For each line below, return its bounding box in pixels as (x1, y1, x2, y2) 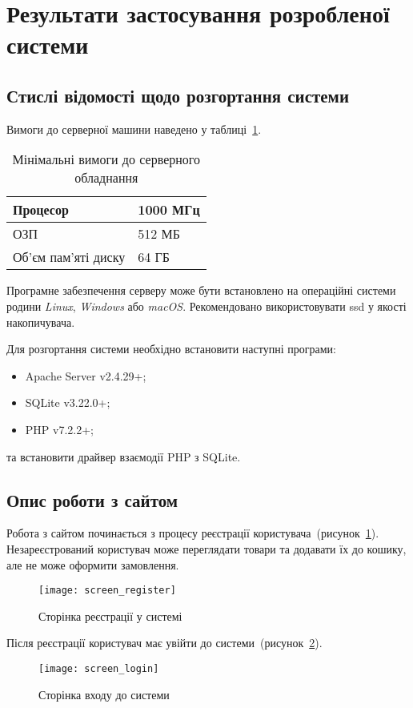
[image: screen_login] (38, 662, 159, 674)
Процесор (13, 200, 69, 219)
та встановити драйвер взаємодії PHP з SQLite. (6, 448, 241, 465)
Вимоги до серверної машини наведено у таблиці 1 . (6, 120, 262, 137)
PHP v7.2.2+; (25, 420, 94, 437)
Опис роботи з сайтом (6, 487, 178, 512)
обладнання (74, 168, 138, 187)
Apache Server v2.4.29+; (25, 367, 146, 384)
